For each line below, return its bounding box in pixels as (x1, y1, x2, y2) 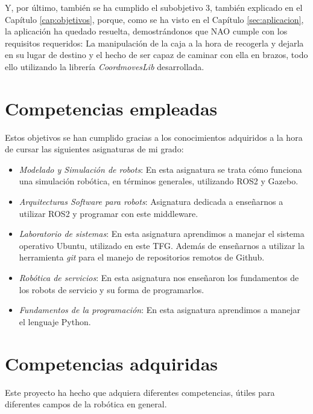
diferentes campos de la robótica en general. (5, 398, 167, 410)
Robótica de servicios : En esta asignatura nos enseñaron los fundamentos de (19, 271, 299, 284)
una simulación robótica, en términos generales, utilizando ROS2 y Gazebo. (19, 175, 299, 187)
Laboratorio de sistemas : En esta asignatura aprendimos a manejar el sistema (19, 227, 305, 240)
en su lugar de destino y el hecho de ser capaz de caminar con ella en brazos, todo (5, 48, 308, 61)
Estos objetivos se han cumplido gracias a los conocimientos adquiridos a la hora (5, 131, 303, 143)
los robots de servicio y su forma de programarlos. (19, 283, 204, 296)
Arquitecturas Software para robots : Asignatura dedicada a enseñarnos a (19, 195, 283, 208)
